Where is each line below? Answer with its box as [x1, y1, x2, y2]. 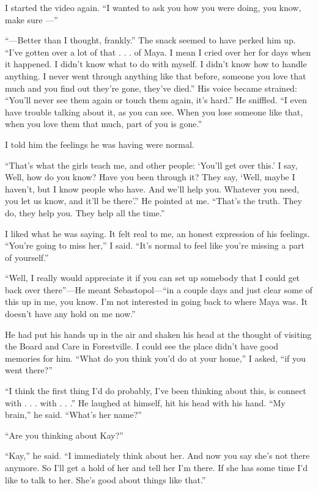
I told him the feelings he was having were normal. [5, 137, 194, 150]
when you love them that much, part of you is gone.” [5, 117, 202, 130]
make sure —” [5, 13, 58, 26]
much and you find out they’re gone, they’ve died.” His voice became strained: [5, 81, 297, 94]
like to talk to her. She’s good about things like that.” [5, 473, 206, 486]
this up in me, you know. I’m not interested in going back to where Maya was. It [5, 295, 308, 308]
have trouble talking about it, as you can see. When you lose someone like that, [5, 105, 303, 118]
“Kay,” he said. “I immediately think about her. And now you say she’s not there [5, 449, 310, 462]
